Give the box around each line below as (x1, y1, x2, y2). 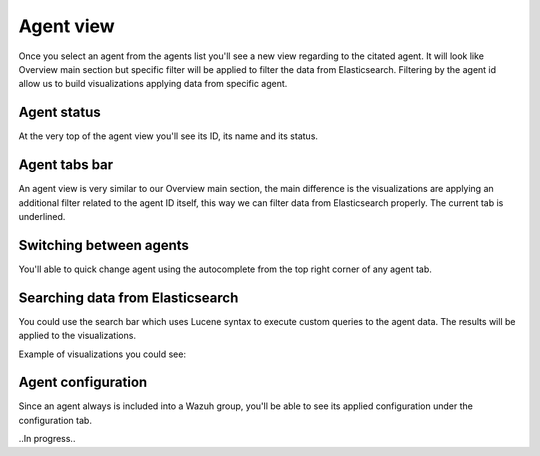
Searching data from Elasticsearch (18, 289, 239, 306)
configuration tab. (18, 414, 92, 426)
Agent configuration (18, 374, 148, 391)
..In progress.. (18, 433, 76, 445)
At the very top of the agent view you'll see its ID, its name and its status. (18, 130, 319, 142)
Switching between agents (18, 236, 190, 254)
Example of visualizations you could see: (18, 348, 187, 360)
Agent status (18, 104, 101, 121)
